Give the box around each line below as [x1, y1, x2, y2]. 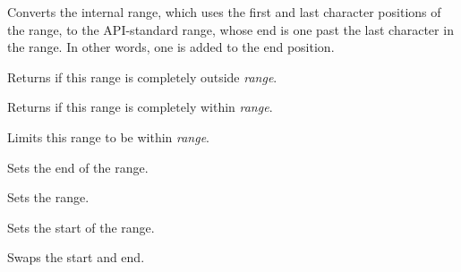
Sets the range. [7, 188, 90, 207]
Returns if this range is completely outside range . [7, 67, 277, 86]
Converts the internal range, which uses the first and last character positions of [7, 3, 441, 21]
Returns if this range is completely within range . [7, 98, 273, 116]
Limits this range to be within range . [7, 127, 210, 146]
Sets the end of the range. [7, 157, 149, 176]
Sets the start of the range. [7, 217, 155, 236]
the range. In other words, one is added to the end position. [7, 38, 335, 56]
